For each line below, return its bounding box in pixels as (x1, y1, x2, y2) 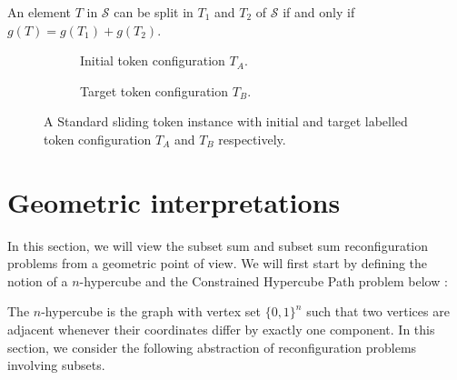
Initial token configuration (80, 51, 225, 70)
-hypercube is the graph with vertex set (41, 302, 261, 321)
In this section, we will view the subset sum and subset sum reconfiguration (7, 235, 429, 255)
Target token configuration (80, 81, 229, 100)
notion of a (7, 271, 68, 290)
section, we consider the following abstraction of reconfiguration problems (7, 337, 417, 356)
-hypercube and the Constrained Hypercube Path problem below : (79, 271, 448, 290)
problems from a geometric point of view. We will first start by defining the (7, 254, 428, 273)
